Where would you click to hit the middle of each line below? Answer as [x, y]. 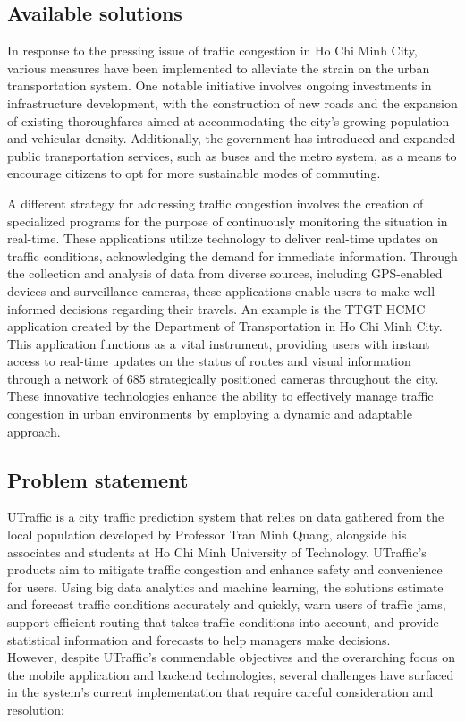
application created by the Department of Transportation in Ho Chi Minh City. [225, 326]
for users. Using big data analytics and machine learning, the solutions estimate [225, 586]
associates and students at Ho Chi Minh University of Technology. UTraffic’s [217, 552]
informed [32, 308]
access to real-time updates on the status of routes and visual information [209, 361]
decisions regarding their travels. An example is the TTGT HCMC [242, 308]
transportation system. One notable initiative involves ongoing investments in [220, 85]
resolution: [36, 709]
